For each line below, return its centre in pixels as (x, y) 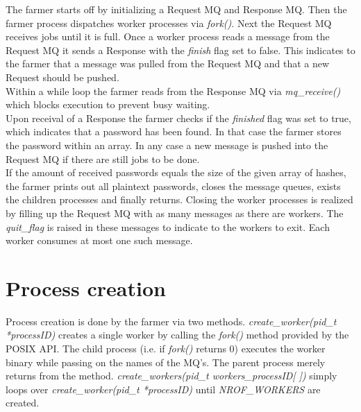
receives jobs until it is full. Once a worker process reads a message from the (168, 36)
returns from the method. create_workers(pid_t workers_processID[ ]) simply (171, 376)
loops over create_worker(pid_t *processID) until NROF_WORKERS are (163, 389)
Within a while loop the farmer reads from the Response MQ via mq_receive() (173, 91)
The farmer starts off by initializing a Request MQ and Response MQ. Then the (176, 9)
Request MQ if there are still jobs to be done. (103, 158)
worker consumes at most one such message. (99, 240)
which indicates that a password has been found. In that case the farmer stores (174, 131)
